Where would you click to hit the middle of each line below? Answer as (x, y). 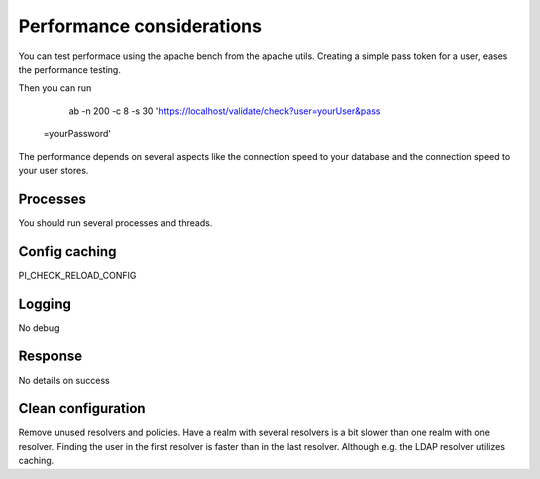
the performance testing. (70, 69)
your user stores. (53, 170)
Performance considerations (140, 26)
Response (50, 356)
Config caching (67, 251)
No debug (39, 327)
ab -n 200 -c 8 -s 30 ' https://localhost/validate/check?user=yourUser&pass (224, 111)
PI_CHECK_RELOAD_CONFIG (77, 275)
